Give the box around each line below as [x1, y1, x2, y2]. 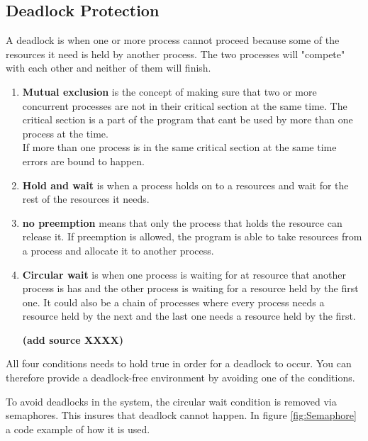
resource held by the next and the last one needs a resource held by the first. [22, 308, 356, 323]
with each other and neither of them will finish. [6, 60, 211, 75]
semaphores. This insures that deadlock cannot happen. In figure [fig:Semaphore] [6, 408, 357, 423]
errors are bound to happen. [22, 153, 145, 168]
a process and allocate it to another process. [22, 242, 214, 257]
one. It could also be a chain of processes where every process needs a [22, 294, 325, 309]
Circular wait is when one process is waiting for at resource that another [22, 267, 347, 281]
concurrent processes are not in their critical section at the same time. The [22, 98, 347, 113]
